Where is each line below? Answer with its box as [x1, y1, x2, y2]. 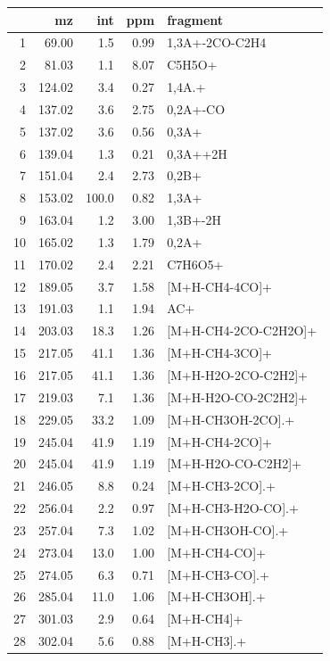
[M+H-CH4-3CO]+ [167, 343, 272, 362]
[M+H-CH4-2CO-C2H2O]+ [167, 321, 318, 340]
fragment [167, 10, 224, 29]
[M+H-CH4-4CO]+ [167, 277, 272, 295]
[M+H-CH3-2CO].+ [167, 476, 276, 495]
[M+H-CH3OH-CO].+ [167, 520, 289, 539]
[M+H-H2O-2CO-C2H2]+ [167, 366, 309, 384]
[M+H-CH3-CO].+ [167, 565, 269, 583]
